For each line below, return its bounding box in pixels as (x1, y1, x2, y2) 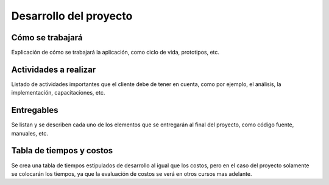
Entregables (11, 105, 58, 115)
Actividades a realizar (11, 64, 96, 74)
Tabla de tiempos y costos (11, 145, 113, 156)
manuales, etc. (11, 129, 49, 137)
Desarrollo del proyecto (11, 9, 133, 23)
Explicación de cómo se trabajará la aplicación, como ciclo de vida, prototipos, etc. (11, 49, 219, 56)
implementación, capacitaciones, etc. (11, 89, 105, 96)
